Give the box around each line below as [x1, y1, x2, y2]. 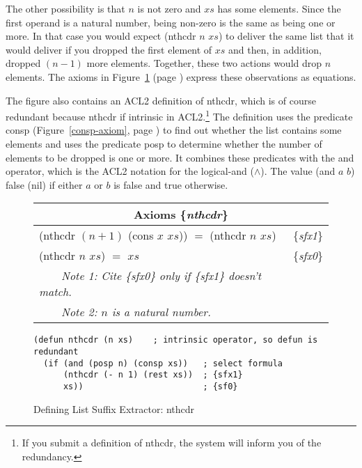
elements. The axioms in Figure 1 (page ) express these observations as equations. [6, 69, 356, 84]
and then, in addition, [228, 42, 322, 56]
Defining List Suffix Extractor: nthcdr [33, 401, 195, 416]
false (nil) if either [6, 177, 83, 192]
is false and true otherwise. [113, 177, 228, 192]
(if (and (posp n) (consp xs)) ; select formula [43, 358, 283, 368]
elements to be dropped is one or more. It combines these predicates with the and [6, 150, 354, 164]
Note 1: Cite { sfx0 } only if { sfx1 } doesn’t [61, 267, 262, 284]
